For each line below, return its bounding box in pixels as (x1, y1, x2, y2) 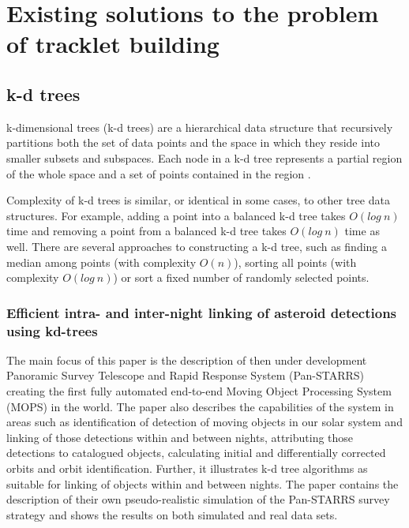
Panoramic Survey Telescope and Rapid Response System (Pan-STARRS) (6, 367, 365, 384)
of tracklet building (6, 28, 220, 60)
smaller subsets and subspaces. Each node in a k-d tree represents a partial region (6, 149, 403, 166)
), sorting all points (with (234, 253, 357, 270)
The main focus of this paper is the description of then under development (6, 351, 367, 368)
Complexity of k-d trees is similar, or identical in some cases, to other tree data (6, 192, 390, 208)
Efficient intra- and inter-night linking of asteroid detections (6, 302, 397, 322)
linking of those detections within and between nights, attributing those (6, 429, 354, 445)
